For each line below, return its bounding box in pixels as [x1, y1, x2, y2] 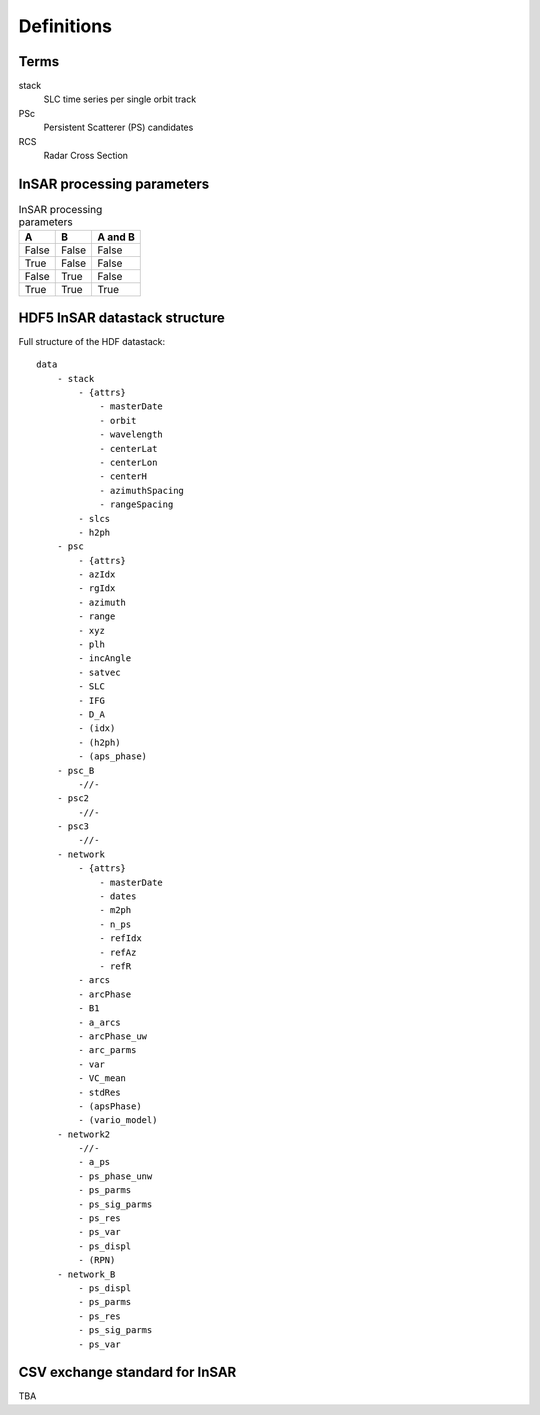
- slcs [78, 513, 111, 524]
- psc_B [56, 765, 95, 776]
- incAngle [78, 653, 132, 664]
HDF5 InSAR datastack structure [18, 309, 225, 326]
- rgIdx [78, 583, 116, 594]
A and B [97, 230, 135, 244]
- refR [99, 961, 132, 972]
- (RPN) [78, 1255, 116, 1266]
